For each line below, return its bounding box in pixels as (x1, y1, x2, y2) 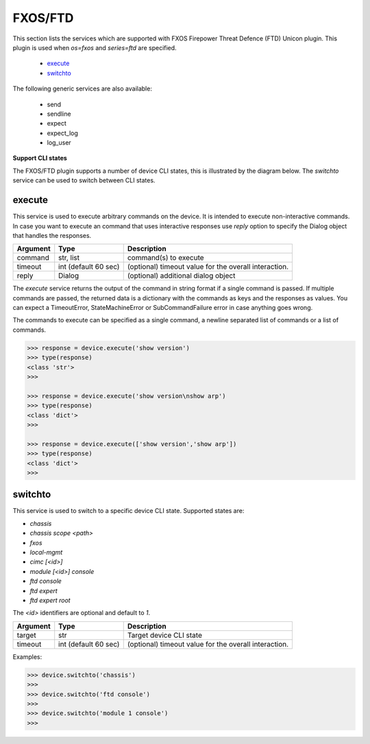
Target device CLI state (127, 630, 202, 640)
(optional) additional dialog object (127, 271, 236, 280)
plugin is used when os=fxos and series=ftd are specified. (12, 43, 177, 51)
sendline (47, 110, 71, 118)
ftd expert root (29, 596, 71, 604)
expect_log (47, 129, 79, 137)
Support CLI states (12, 154, 68, 163)
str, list (58, 253, 80, 263)
